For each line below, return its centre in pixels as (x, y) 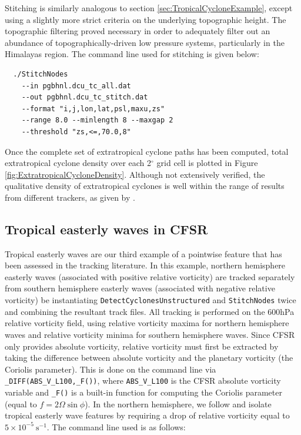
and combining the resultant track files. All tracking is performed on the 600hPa (150, 311)
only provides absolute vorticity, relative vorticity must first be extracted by (142, 346)
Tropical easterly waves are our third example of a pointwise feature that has (143, 253)
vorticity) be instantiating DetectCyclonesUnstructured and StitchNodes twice (150, 300)
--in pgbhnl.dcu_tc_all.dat (76, 86)
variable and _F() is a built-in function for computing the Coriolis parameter (143, 392)
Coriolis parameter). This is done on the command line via (111, 369)
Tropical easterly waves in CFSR (106, 229)
